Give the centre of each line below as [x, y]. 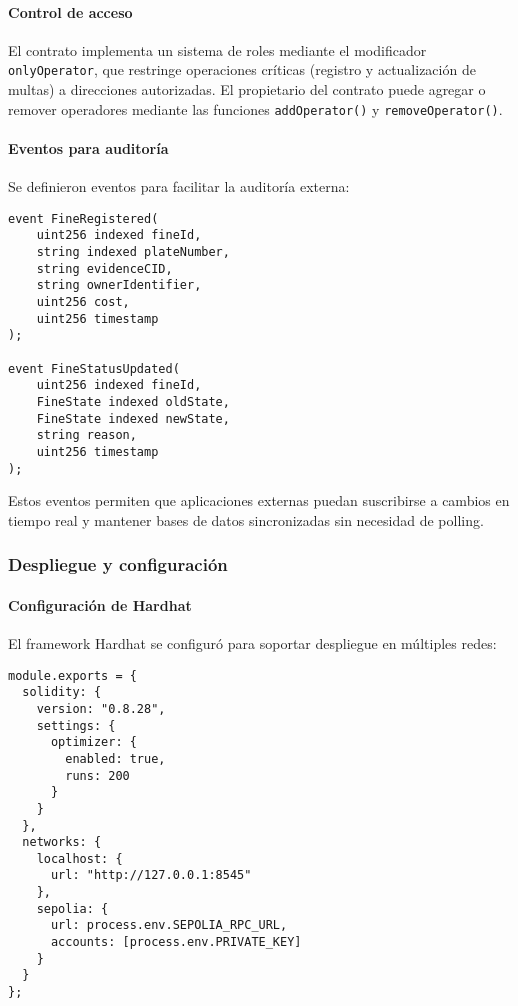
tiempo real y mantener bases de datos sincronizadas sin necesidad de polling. [246, 519]
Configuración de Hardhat [100, 604]
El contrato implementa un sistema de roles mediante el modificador [217, 49]
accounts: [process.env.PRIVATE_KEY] [176, 942]
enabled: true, [115, 758]
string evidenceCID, [104, 268]
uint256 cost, [83, 301]
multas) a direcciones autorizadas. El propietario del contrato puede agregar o [247, 89]
